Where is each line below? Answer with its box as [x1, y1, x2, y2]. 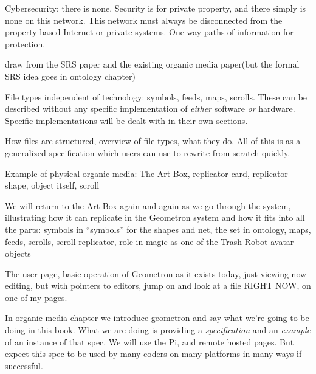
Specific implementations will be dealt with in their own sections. [5, 114, 248, 126]
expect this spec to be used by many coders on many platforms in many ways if [5, 347, 302, 360]
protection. [5, 37, 46, 50]
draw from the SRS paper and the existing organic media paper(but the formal [5, 58, 300, 71]
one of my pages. [5, 291, 67, 303]
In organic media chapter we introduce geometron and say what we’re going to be [5, 311, 309, 324]
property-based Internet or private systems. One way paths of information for [5, 26, 294, 38]
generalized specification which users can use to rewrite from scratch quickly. [5, 146, 290, 159]
